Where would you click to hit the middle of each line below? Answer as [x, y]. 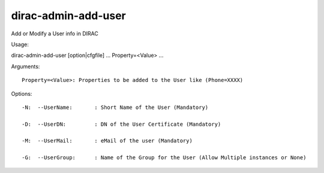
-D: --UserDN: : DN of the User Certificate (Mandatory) [121, 124]
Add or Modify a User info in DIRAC [55, 34]
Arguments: [25, 66]
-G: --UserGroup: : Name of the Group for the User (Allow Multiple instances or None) [164, 158]
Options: [22, 93]
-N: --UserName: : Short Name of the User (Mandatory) [115, 107]
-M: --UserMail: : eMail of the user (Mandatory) [107, 141]
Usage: [20, 44]
